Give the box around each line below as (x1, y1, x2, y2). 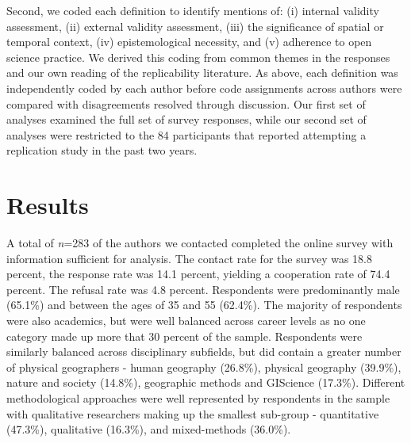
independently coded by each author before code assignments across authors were (6, 79, 402, 96)
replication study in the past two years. (6, 142, 198, 158)
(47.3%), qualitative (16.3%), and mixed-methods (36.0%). (6, 421, 291, 437)
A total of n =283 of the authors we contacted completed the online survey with (6, 235, 394, 251)
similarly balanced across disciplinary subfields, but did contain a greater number (6, 343, 401, 360)
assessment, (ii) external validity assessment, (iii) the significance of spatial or (6, 17, 384, 34)
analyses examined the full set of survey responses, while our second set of (6, 111, 367, 128)
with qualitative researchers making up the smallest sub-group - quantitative (6, 405, 379, 422)
